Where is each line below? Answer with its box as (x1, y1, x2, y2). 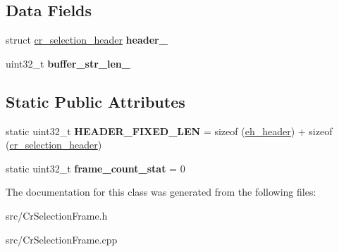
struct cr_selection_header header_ (6, 32, 168, 47)
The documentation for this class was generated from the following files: (6, 184, 316, 199)
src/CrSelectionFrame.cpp (6, 232, 118, 246)
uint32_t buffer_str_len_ (6, 56, 130, 70)
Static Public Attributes (6, 90, 185, 112)
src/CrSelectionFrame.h (6, 208, 108, 222)
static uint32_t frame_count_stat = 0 (6, 160, 185, 175)
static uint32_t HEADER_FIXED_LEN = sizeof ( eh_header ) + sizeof (6, 123, 333, 138)
